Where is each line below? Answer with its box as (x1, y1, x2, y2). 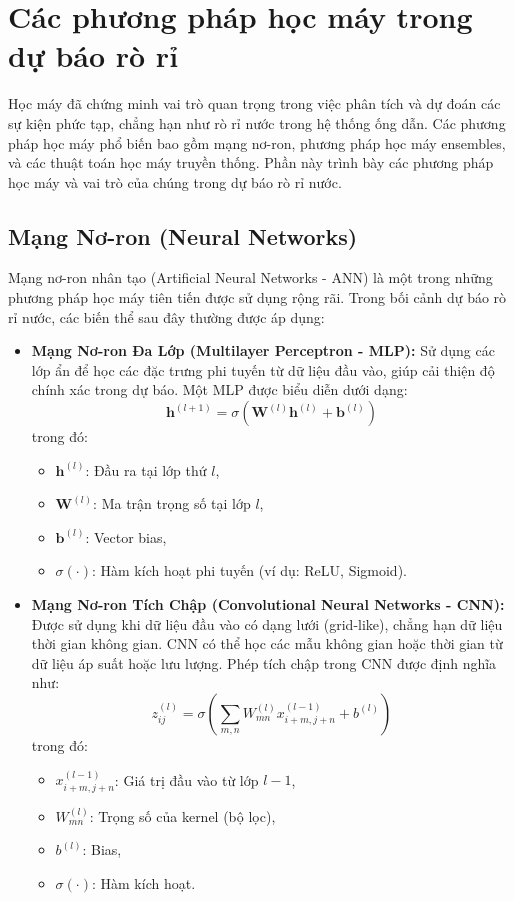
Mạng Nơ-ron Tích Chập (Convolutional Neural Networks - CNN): (31, 594, 505, 615)
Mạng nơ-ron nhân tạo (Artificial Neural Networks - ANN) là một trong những (8, 267, 493, 288)
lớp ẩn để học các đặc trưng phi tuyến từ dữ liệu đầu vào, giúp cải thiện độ (31, 359, 495, 380)
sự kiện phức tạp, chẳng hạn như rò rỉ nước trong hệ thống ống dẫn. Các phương (8, 112, 506, 133)
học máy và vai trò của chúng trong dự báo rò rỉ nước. (8, 171, 342, 192)
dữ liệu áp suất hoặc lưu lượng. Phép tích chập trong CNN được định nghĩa (31, 652, 497, 673)
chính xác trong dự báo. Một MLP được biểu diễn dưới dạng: (31, 379, 408, 400)
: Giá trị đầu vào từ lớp (114, 769, 259, 790)
